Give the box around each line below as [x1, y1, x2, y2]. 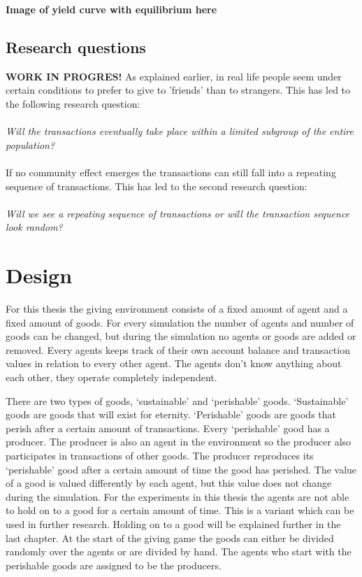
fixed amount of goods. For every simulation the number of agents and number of [6, 315, 354, 329]
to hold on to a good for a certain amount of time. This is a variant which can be [6, 503, 354, 518]
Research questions [6, 36, 146, 57]
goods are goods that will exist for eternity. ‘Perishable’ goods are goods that [6, 407, 336, 422]
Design [6, 261, 73, 290]
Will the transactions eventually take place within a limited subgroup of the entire [6, 124, 354, 138]
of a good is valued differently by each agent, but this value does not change [6, 476, 332, 490]
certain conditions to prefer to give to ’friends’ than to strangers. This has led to [6, 83, 351, 97]
